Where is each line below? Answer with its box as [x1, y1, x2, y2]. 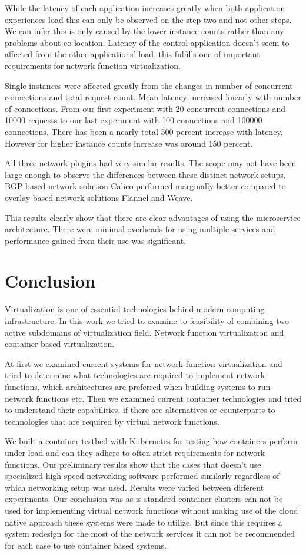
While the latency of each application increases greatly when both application [5, 2, 285, 14]
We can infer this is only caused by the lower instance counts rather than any [5, 25, 284, 37]
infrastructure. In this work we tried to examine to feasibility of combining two [5, 315, 290, 326]
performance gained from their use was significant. [5, 234, 186, 246]
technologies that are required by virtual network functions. [5, 415, 219, 427]
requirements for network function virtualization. [5, 59, 181, 71]
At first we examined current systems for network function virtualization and [5, 357, 282, 369]
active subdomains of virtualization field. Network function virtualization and [5, 326, 284, 338]
